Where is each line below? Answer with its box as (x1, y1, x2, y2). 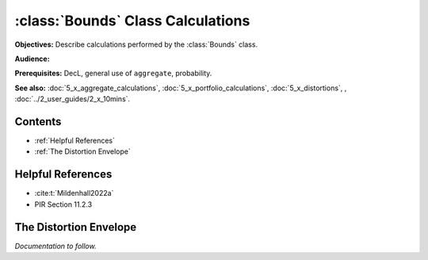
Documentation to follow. (14, 241, 97, 250)
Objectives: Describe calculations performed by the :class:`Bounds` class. (14, 40, 258, 49)
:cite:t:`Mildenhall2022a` (34, 189, 114, 198)
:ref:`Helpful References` (34, 136, 115, 146)
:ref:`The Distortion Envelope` (34, 147, 131, 156)
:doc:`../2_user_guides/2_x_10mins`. (14, 94, 131, 104)
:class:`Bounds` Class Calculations (14, 12, 250, 29)
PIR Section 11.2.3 (34, 199, 93, 209)
